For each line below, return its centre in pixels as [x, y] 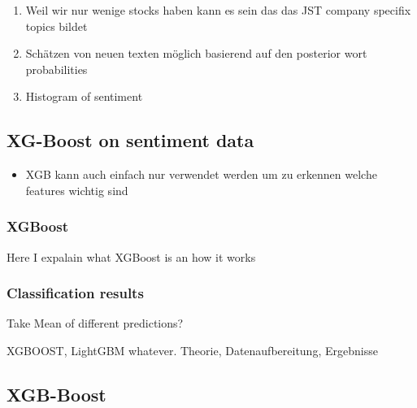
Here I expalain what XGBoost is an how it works [131, 256]
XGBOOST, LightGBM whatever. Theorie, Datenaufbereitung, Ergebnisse [192, 350]
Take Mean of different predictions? [95, 323]
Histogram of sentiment [84, 96]
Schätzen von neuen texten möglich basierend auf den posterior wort [196, 53]
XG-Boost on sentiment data [130, 140]
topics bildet [56, 26]
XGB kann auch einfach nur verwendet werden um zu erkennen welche [201, 174]
